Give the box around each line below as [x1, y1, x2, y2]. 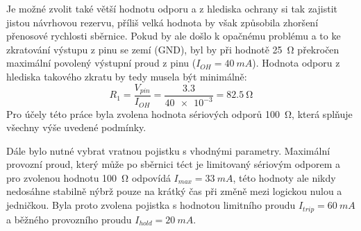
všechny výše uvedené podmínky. [6, 120, 146, 135]
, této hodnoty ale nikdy [233, 170, 336, 185]
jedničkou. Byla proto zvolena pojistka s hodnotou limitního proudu [6, 198, 296, 212]
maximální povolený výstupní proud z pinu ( [6, 55, 196, 70]
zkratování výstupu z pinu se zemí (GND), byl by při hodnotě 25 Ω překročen [6, 42, 339, 56]
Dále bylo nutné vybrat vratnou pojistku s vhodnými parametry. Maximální [6, 143, 330, 157]
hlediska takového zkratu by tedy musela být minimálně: [6, 69, 247, 83]
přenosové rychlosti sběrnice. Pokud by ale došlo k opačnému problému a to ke [6, 28, 341, 43]
